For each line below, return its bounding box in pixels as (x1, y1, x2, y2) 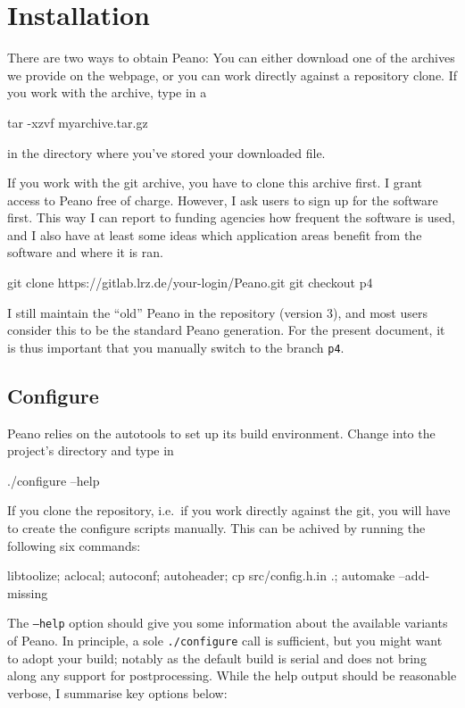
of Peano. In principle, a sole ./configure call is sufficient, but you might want (7, 631, 443, 650)
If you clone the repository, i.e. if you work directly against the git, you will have (7, 501, 451, 520)
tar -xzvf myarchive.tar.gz (7, 112, 148, 131)
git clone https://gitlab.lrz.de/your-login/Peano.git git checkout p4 (7, 273, 373, 292)
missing (7, 583, 48, 602)
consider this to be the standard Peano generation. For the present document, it (7, 321, 445, 339)
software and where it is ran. (7, 243, 163, 262)
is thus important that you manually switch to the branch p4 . (7, 337, 345, 356)
